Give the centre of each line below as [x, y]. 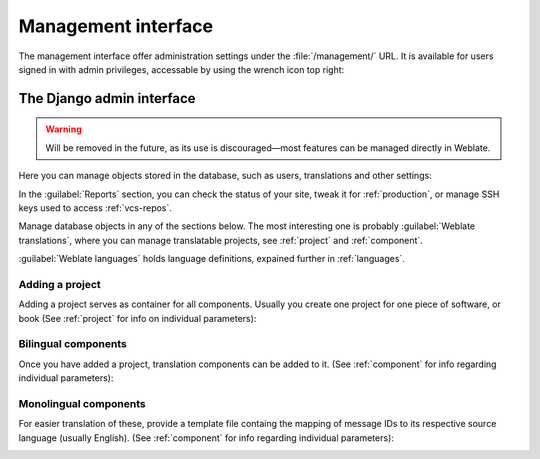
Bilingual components [72, 344]
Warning [63, 129]
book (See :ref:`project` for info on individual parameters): [137, 318]
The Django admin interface [107, 98]
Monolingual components [82, 403]
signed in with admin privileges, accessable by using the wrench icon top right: [181, 69]
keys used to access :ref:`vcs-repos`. [95, 207]
